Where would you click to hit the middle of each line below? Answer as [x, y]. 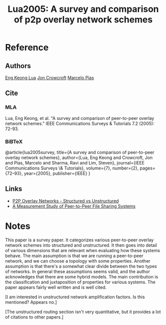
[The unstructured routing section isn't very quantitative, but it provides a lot [83, 312]
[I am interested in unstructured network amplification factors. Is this [75, 297]
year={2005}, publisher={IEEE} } [57, 173]
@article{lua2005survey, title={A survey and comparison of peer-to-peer [80, 152]
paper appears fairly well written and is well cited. [56, 287]
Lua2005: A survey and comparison [83, 9]
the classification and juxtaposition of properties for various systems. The [80, 282]
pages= [147, 168]
